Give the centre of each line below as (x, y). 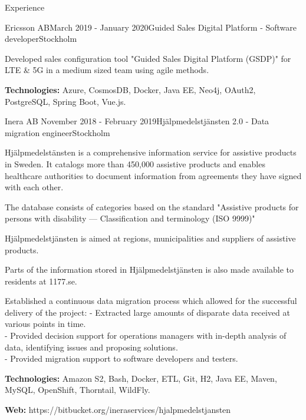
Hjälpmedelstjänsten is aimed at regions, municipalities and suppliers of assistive (150, 238)
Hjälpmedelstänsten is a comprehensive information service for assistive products (151, 152)
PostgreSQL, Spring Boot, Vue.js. (65, 101)
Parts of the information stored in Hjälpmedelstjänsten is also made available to (149, 269)
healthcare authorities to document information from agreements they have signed (153, 175)
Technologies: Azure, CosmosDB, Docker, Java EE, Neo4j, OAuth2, (130, 89)
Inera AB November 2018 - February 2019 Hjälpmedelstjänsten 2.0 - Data (137, 121)
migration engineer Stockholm (57, 132)
